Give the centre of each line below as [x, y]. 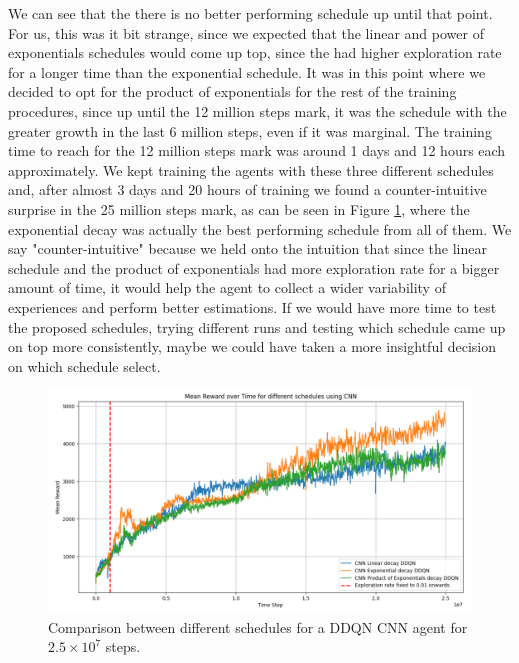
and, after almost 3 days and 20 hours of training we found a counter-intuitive [247, 189]
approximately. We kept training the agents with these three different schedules [251, 169]
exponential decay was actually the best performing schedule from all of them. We [260, 228]
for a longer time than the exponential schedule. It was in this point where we [247, 71]
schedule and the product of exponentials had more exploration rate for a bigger [254, 267]
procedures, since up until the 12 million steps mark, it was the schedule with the [257, 110]
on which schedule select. [84, 365]
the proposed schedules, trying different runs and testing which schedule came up [257, 326]
